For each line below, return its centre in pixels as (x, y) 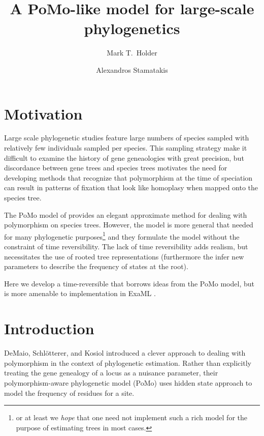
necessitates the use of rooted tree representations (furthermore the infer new (124, 256)
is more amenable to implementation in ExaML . (80, 293)
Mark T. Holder (132, 53)
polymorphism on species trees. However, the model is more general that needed (129, 225)
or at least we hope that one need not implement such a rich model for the (132, 417)
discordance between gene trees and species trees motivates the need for (116, 168)
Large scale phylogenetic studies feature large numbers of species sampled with (127, 138)
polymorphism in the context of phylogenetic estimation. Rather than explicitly (128, 362)
